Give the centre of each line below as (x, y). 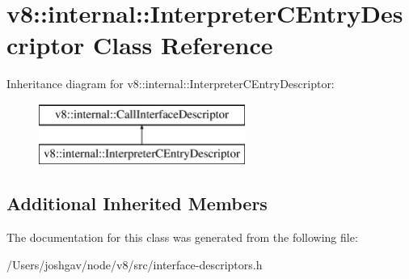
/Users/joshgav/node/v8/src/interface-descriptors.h (135, 264)
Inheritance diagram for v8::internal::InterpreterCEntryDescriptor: (171, 84)
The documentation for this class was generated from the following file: (182, 237)
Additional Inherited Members (137, 203)
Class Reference (183, 45)
